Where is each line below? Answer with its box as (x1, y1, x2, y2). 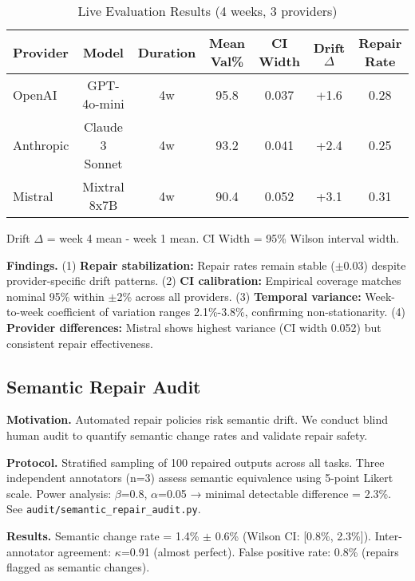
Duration (137, 42, 196, 61)
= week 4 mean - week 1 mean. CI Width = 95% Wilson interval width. (46, 230, 400, 246)
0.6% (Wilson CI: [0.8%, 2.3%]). (215, 527, 371, 543)
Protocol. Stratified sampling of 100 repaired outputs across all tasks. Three (6, 453, 385, 470)
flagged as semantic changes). (6, 559, 150, 575)
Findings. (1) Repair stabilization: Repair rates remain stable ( (6, 256, 335, 273)
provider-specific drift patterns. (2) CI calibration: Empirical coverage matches (6, 272, 401, 289)
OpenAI (13, 85, 57, 104)
